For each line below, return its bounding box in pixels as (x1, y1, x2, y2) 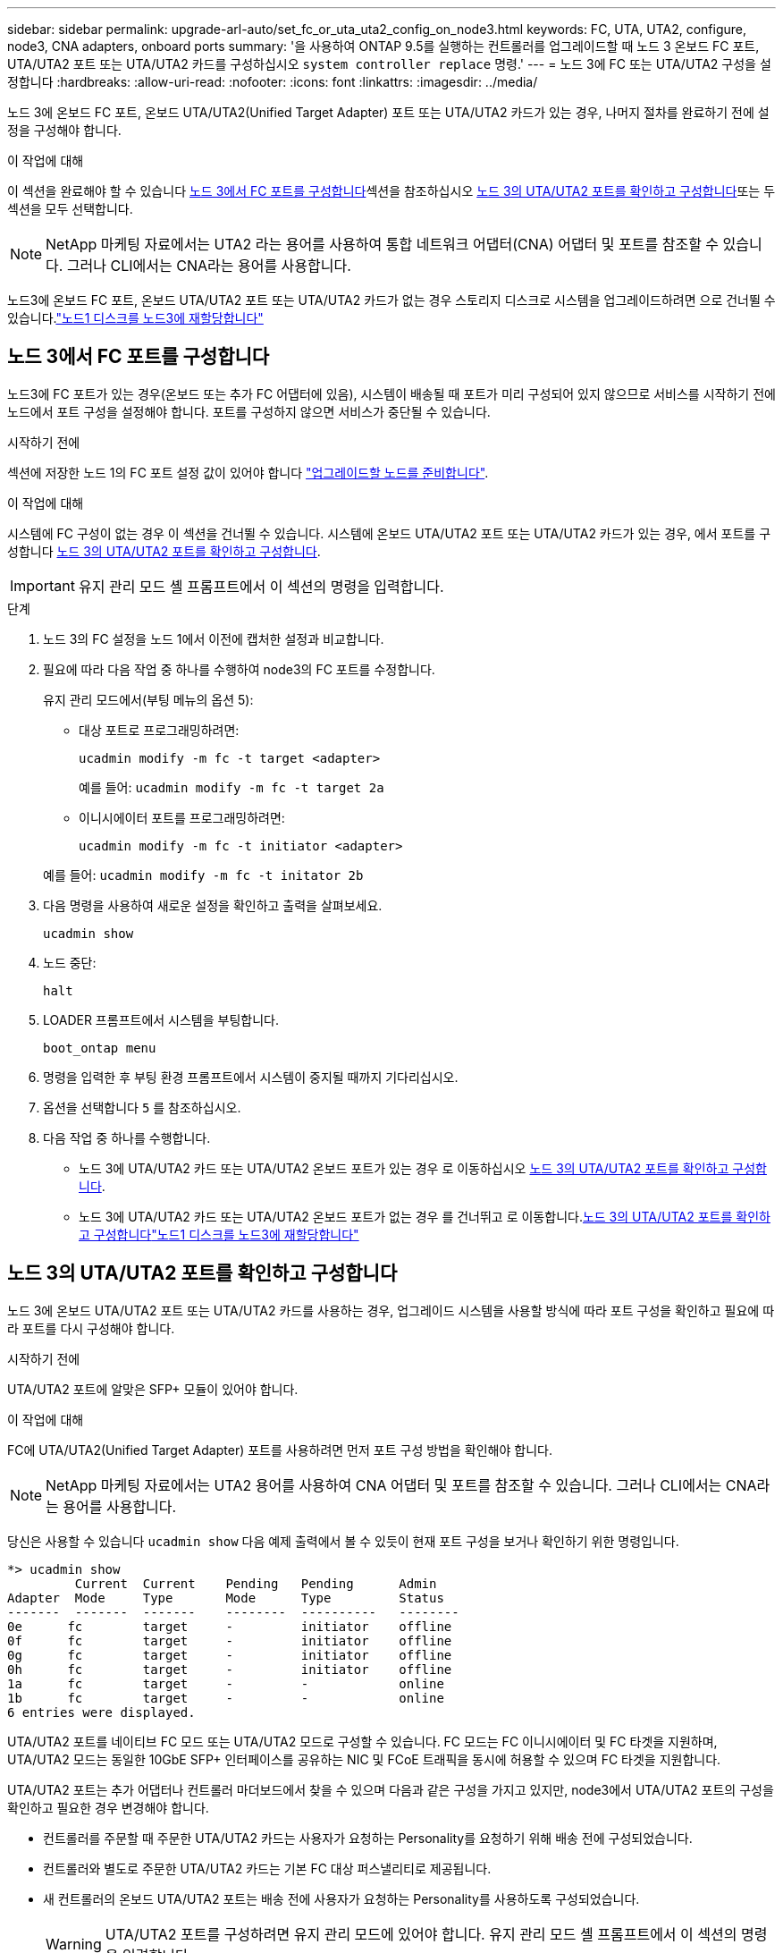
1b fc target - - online (7, 1690, 444, 1705)
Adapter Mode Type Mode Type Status (7, 1590, 444, 1605)
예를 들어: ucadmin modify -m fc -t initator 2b (43, 867, 364, 883)
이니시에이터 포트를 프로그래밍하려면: (79, 809, 285, 825)
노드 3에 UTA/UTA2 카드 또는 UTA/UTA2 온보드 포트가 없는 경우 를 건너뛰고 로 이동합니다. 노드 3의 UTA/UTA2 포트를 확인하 (79, 1208, 770, 1224)
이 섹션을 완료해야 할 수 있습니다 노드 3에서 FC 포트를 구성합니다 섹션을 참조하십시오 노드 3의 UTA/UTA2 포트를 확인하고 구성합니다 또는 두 (7, 183, 776, 199)
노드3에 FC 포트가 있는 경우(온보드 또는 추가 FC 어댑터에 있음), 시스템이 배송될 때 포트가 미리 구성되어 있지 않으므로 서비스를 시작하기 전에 (7, 385, 776, 402)
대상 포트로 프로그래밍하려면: (79, 722, 240, 738)
